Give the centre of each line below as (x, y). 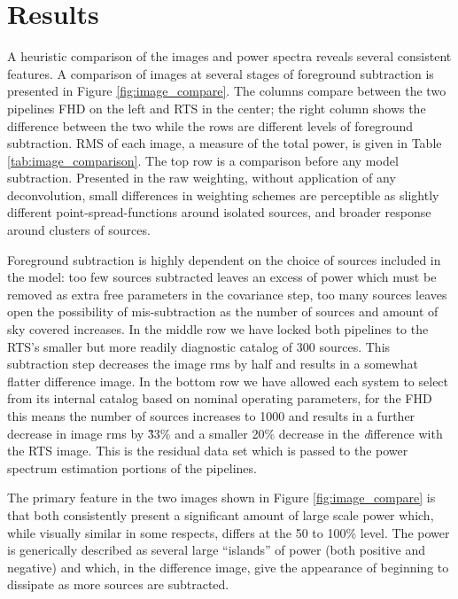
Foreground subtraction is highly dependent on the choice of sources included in (224, 259)
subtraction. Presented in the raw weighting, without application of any (202, 178)
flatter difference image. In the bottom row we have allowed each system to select (228, 381)
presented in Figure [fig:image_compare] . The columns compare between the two (227, 91)
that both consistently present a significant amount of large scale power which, (221, 514)
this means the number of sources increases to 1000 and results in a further (211, 416)
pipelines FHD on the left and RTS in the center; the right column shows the (217, 108)
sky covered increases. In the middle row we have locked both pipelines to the (218, 329)
